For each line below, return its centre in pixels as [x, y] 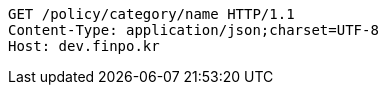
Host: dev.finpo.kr [84, 46]
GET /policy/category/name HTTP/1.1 [151, 14]
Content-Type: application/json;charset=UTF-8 [193, 30]
